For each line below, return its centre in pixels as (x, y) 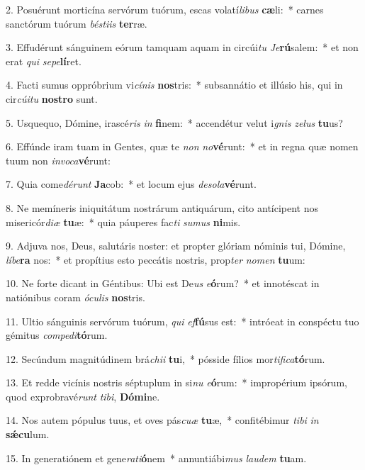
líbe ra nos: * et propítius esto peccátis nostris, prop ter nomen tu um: (156, 259)
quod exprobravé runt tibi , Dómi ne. (83, 396)
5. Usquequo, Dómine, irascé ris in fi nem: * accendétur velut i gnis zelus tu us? (174, 122)
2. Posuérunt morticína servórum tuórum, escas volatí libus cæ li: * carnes (165, 9)
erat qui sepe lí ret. (44, 61)
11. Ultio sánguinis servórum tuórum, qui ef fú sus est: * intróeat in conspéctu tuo (182, 321)
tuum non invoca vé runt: (58, 160)
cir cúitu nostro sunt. (52, 98)
